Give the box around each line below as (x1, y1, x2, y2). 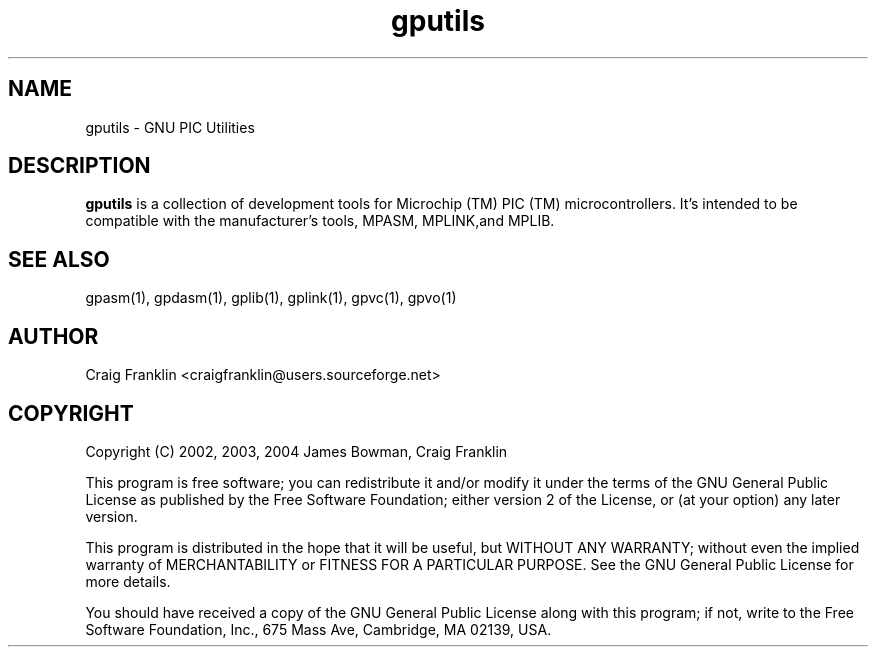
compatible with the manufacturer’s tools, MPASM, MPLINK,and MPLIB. (85, 212, 555, 230)
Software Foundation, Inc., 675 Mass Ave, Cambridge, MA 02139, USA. (85, 620, 552, 638)
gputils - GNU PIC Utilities (85, 118, 255, 136)
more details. (85, 572, 171, 590)
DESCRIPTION (8, 153, 151, 179)
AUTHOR (8, 323, 99, 349)
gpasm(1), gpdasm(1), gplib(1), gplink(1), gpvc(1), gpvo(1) (85, 289, 457, 307)
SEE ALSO (8, 246, 110, 272)
